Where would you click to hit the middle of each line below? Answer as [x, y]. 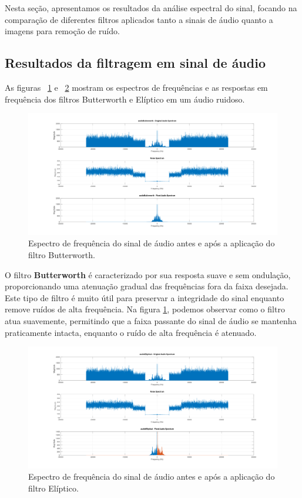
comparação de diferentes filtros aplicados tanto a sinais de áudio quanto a [139, 19]
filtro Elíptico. [53, 488]
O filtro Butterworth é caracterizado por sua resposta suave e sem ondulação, [148, 274]
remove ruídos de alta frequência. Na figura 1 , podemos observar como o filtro [145, 309]
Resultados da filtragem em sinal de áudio [135, 63]
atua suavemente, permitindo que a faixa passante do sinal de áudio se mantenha [151, 320]
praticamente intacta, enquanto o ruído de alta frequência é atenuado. [131, 332]
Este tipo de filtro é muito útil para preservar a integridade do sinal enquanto [145, 297]
